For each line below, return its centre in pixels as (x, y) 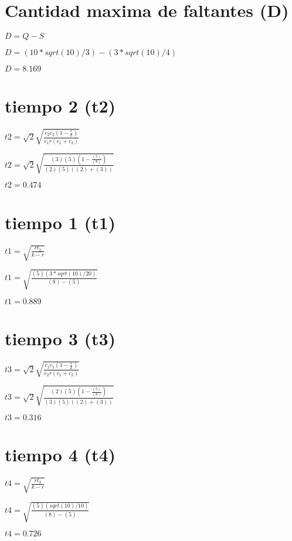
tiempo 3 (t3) (60, 338)
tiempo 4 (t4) (60, 454)
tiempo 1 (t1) (60, 222)
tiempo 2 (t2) (60, 106)
